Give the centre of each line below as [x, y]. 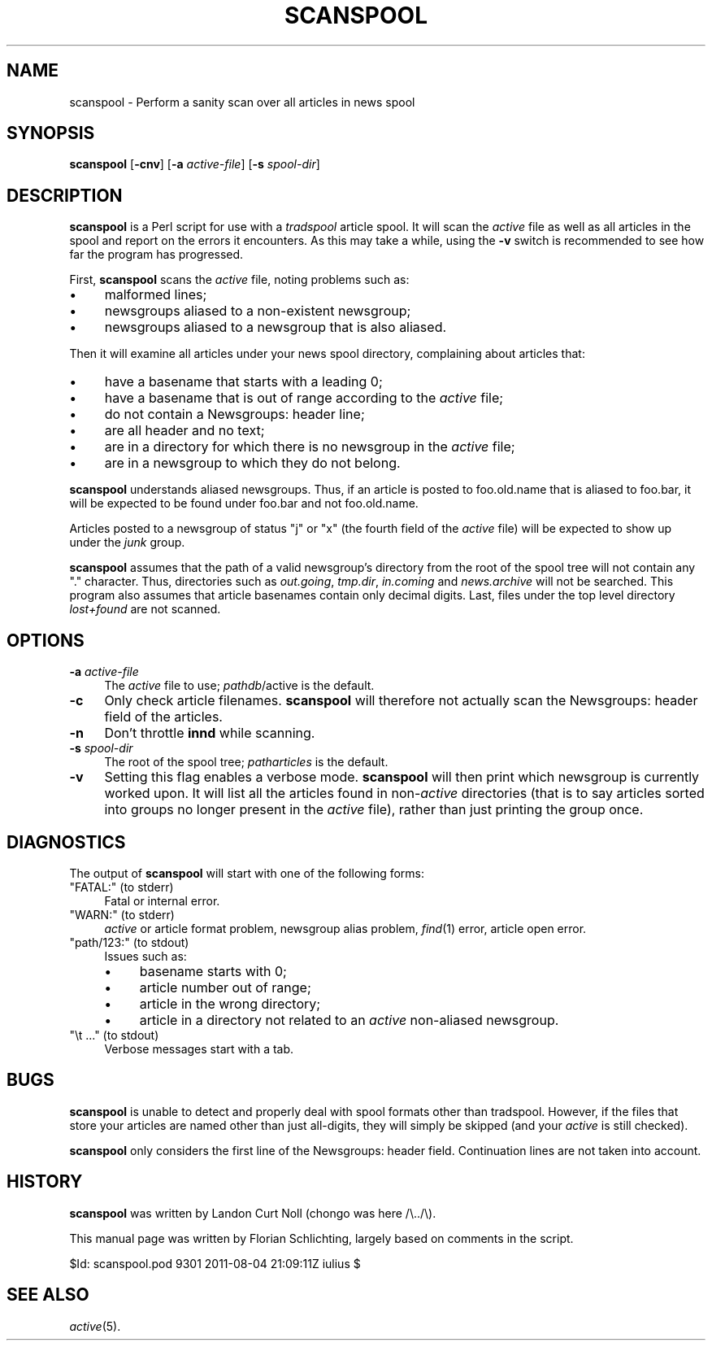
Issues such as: [145, 956]
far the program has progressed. [156, 255]
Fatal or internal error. [162, 900]
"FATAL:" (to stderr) [122, 887]
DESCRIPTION [65, 195]
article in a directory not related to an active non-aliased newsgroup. [349, 1020]
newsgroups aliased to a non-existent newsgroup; [258, 311]
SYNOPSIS [51, 133]
